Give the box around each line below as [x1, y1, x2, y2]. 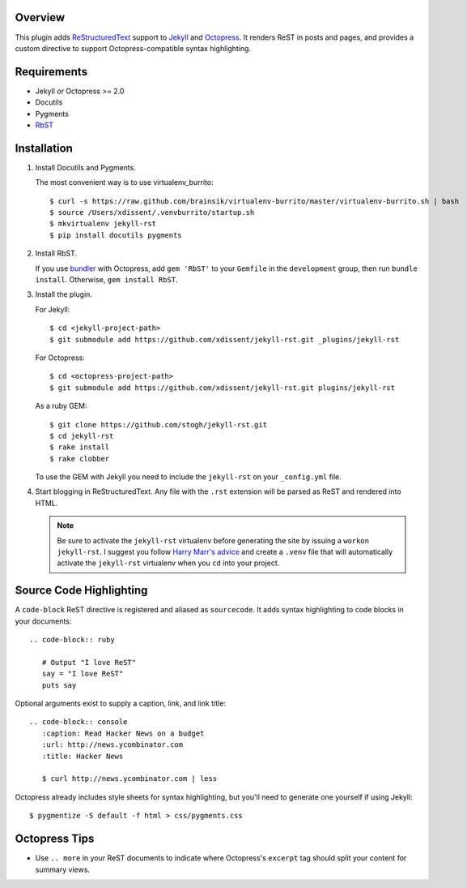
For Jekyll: [35, 304, 70, 314]
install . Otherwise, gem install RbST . [35, 275, 178, 285]
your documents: [15, 616, 72, 626]
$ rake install [49, 443, 110, 452]
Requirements [15, 65, 88, 79]
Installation [15, 141, 73, 155]
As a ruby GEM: [35, 401, 87, 411]
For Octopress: [35, 353, 85, 362]
